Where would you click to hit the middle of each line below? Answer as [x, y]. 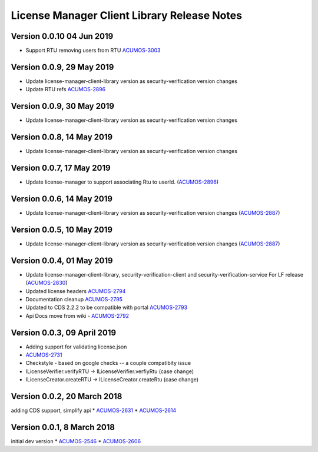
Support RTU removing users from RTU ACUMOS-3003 [93, 51]
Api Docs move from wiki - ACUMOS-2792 [77, 315]
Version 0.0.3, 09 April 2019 [64, 333]
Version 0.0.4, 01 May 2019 [62, 260]
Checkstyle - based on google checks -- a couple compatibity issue [108, 363]
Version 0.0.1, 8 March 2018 [63, 427]
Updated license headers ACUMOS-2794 [76, 291]
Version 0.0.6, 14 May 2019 [62, 199]
